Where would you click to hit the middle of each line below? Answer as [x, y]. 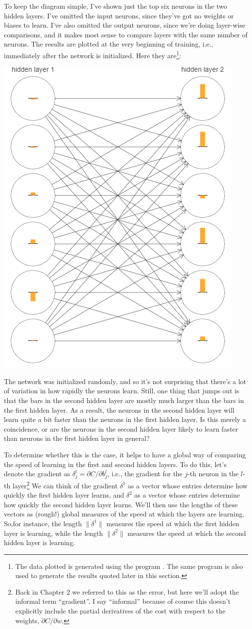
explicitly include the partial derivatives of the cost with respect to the [120, 611]
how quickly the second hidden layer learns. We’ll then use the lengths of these [121, 504]
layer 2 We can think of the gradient [65, 484]
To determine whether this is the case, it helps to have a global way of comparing [125, 454]
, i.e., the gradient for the [145, 474]
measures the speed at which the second [187, 533]
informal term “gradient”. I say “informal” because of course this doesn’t [123, 601]
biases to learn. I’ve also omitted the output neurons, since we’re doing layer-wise [125, 25]
